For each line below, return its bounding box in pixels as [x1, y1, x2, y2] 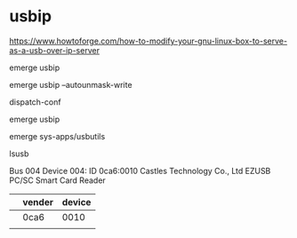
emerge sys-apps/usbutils [9, 131, 106, 141]
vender [22, 195, 53, 208]
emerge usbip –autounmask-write [9, 79, 132, 90]
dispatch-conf [9, 96, 61, 107]
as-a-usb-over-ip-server [9, 44, 100, 55]
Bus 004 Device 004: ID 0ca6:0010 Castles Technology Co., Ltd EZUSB [9, 165, 271, 176]
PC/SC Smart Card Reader [9, 175, 107, 186]
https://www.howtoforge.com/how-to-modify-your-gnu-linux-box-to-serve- [9, 36, 287, 46]
